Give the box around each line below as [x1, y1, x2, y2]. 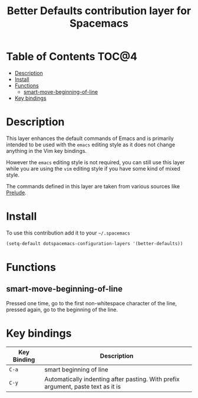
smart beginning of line [44, 365, 108, 373]
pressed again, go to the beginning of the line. [6, 306, 118, 313]
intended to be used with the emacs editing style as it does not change [6, 141, 176, 148]
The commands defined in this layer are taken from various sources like [6, 182, 180, 190]
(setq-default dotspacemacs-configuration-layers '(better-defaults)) [6, 240, 183, 246]
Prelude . [6, 189, 27, 196]
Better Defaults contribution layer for [6, 4, 192, 18]
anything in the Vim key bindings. [6, 147, 87, 154]
